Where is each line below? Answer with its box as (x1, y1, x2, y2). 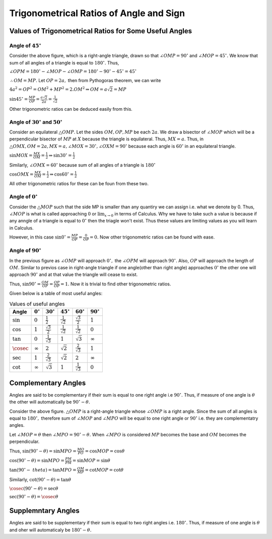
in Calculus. (9, 224, 34, 231)
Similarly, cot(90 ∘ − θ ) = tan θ (9, 476, 72, 483)
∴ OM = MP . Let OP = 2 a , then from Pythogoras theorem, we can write (10, 77, 161, 83)
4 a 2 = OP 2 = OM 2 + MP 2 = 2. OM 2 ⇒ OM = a (9, 86, 108, 93)
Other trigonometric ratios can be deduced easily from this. (9, 106, 133, 112)
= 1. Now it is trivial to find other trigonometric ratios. (60, 281, 171, 287)
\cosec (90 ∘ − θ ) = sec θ (9, 485, 58, 491)
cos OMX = (9, 171, 34, 177)
